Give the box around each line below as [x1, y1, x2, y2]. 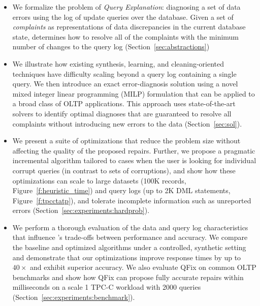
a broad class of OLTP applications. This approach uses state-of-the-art [12, 98, 236, 109]
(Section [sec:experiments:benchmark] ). [12, 292, 135, 302]
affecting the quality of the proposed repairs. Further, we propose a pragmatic [12, 145, 255, 156]
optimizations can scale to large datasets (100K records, [12, 175, 186, 186]
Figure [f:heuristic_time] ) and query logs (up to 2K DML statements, [12, 185, 231, 196]
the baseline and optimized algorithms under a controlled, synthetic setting [12, 242, 246, 253]
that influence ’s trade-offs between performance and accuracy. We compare [12, 232, 248, 242]
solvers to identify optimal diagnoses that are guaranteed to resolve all [12, 108, 232, 118]
